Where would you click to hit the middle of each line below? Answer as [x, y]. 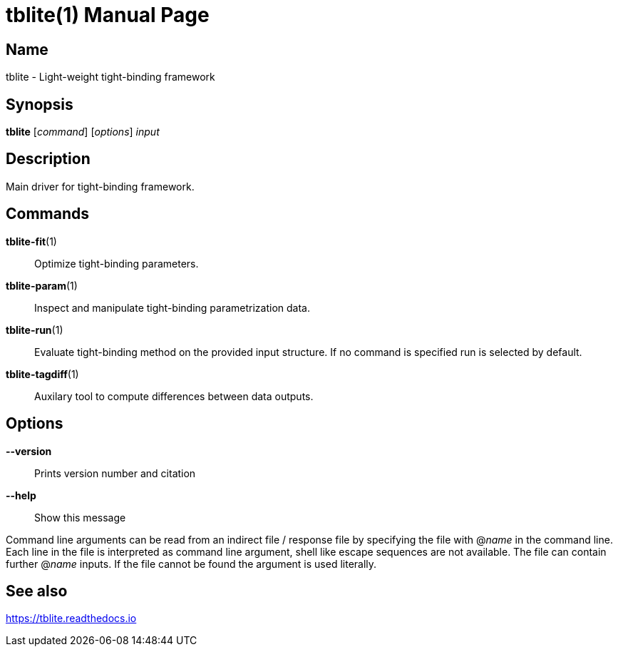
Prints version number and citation [115, 473]
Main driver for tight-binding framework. [100, 186]
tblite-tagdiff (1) [42, 374]
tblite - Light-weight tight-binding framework [110, 77]
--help [21, 495]
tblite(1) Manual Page [108, 15]
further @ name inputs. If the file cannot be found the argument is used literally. [191, 564]
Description [48, 159]
